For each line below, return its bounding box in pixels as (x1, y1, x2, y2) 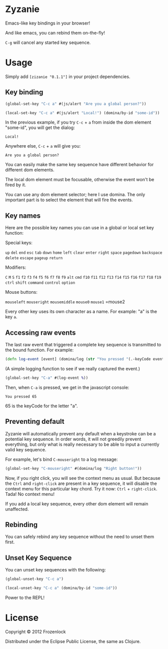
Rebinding (5, 520, 38, 529)
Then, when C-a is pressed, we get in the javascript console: (5, 384, 129, 390)
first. (5, 539, 15, 545)
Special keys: (5, 240, 32, 246)
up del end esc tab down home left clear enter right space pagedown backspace (5, 250, 162, 256)
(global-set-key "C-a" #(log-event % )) (5, 375, 88, 380)
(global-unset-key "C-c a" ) (5, 576, 64, 581)
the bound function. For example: (5, 347, 74, 353)
